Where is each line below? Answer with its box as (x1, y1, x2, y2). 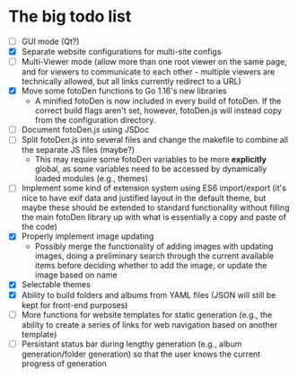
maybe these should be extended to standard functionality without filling (21, 202, 290, 213)
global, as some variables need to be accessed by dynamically (34, 163, 267, 174)
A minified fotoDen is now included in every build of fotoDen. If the (34, 96, 282, 107)
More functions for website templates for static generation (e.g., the (21, 309, 273, 320)
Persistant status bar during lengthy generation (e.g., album (21, 338, 242, 349)
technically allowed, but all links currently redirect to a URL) (21, 76, 241, 87)
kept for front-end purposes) (21, 299, 128, 311)
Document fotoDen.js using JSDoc (21, 124, 150, 136)
